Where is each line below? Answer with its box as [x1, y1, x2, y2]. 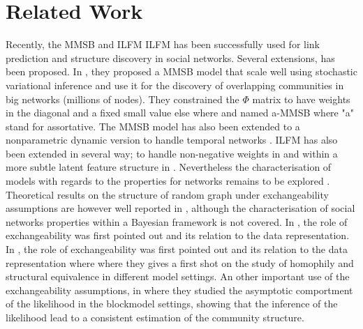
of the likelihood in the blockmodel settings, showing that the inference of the [6, 296, 338, 311]
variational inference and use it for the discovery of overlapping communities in [6, 77, 344, 92]
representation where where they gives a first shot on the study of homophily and [6, 255, 354, 270]
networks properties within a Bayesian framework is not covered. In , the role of [6, 214, 348, 229]
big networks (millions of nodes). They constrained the [6, 91, 239, 106]
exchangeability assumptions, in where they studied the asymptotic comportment [6, 282, 353, 297]
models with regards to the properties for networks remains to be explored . [6, 174, 330, 188]
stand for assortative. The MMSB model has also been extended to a [6, 118, 300, 133]
